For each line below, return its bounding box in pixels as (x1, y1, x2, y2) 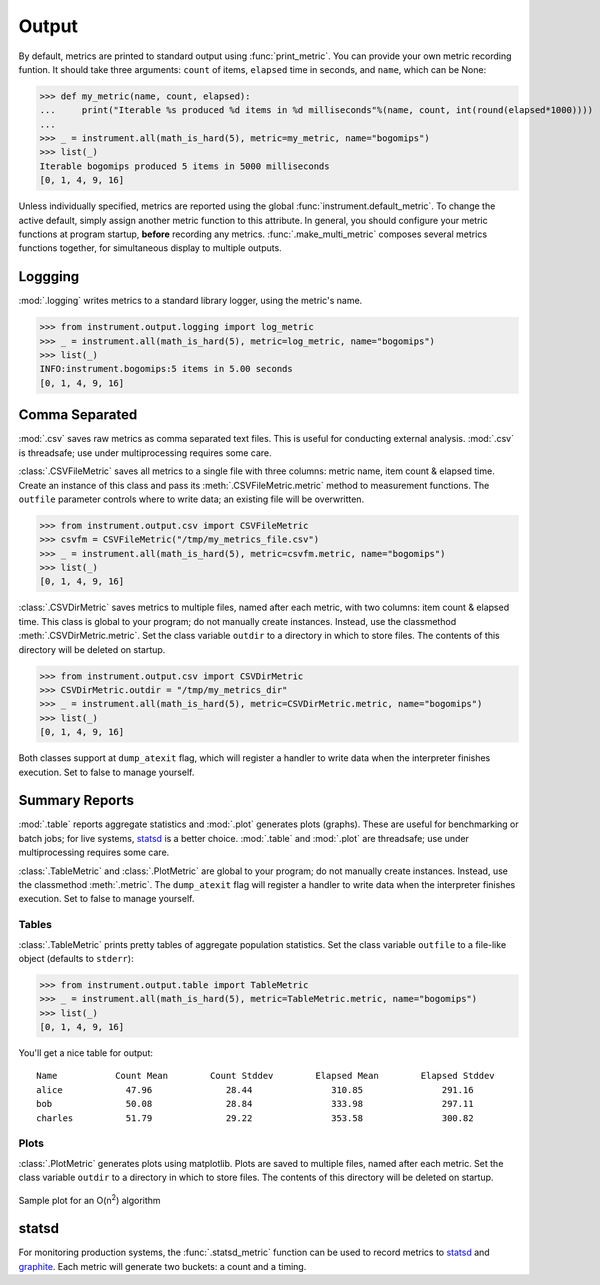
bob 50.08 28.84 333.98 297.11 (36, 1098, 474, 1110)
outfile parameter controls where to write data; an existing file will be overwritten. (18, 493, 365, 505)
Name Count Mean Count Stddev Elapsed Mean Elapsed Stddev (36, 1070, 495, 1082)
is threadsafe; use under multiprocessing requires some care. (18, 446, 272, 459)
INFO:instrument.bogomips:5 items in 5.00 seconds (39, 363, 294, 375)
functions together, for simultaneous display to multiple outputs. (18, 242, 282, 254)
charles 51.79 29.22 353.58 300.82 (36, 1112, 474, 1124)
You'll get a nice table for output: (18, 1047, 154, 1059)
